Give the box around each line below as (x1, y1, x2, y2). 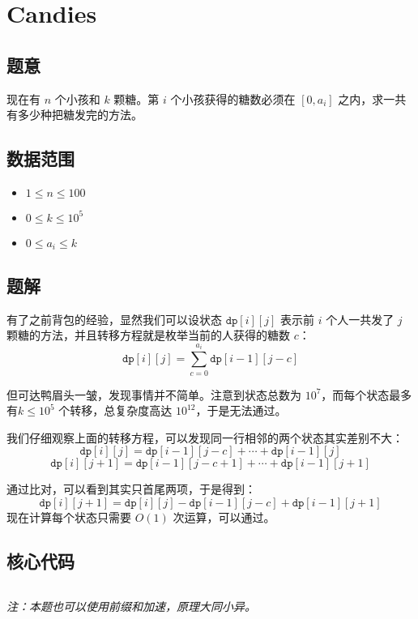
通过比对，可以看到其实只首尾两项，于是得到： (6, 480, 256, 497)
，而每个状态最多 (321, 386, 412, 403)
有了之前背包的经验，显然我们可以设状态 (6, 310, 222, 327)
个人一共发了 (326, 310, 395, 327)
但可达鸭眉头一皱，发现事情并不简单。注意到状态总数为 (6, 386, 301, 403)
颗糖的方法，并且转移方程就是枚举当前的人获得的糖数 (6, 327, 290, 344)
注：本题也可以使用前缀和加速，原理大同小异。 (6, 597, 256, 614)
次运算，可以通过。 (173, 508, 275, 525)
